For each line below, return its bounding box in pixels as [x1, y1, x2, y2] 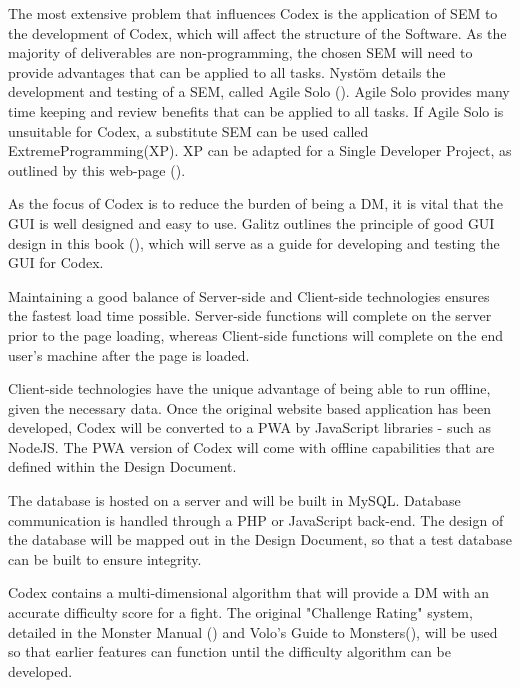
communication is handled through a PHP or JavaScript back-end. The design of [8, 509, 504, 530]
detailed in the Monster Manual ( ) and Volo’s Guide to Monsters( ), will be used [8, 621, 498, 642]
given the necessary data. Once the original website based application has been [8, 397, 492, 418]
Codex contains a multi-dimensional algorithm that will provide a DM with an [8, 582, 490, 603]
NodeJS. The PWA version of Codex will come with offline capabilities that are [8, 436, 495, 457]
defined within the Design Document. [8, 456, 237, 477]
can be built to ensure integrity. [8, 548, 202, 569]
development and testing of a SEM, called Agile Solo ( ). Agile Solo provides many [8, 81, 510, 102]
